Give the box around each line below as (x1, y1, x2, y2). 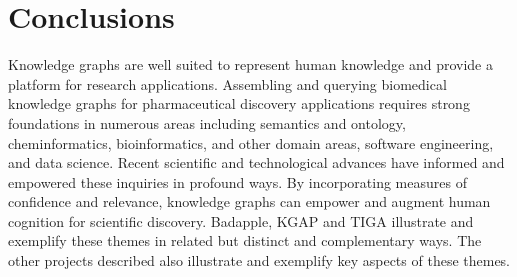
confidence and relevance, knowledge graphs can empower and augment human (8, 191, 491, 212)
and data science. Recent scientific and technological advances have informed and (8, 152, 505, 173)
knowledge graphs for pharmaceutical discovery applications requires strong (8, 93, 470, 114)
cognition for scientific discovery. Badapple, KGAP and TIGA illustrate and (8, 210, 474, 231)
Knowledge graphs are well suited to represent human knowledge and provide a (8, 54, 493, 75)
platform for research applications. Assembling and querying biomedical (8, 73, 447, 94)
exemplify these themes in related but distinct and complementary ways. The (8, 230, 482, 251)
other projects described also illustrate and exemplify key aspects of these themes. (8, 250, 511, 271)
